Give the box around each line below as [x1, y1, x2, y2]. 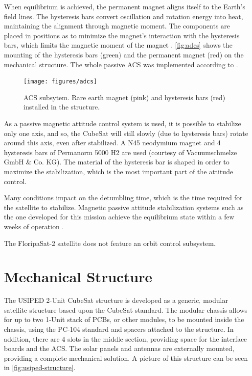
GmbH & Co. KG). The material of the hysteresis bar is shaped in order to [4, 157, 229, 167]
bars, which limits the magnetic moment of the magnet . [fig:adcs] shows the [4, 40, 233, 50]
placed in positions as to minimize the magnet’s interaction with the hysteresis [4, 30, 240, 40]
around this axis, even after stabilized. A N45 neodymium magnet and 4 [4, 137, 221, 148]
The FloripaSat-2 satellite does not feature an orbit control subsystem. [4, 238, 216, 248]
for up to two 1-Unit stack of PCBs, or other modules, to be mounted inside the [4, 314, 244, 324]
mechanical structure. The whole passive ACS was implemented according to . [4, 59, 238, 69]
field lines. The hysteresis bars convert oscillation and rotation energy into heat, [4, 11, 243, 21]
